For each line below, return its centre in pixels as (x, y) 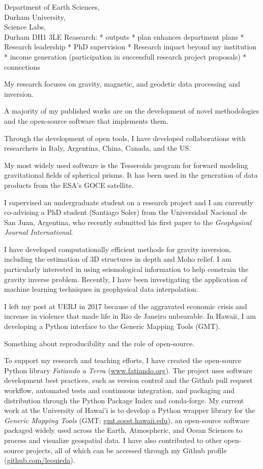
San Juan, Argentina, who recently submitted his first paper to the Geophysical (128, 222)
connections (22, 66)
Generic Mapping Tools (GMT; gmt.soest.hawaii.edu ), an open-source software (127, 420)
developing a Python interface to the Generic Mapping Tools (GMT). (112, 326)
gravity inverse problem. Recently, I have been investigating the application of (126, 279)
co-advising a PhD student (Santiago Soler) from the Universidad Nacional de (126, 212)
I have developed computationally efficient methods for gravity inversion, (118, 249)
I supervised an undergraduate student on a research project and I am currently (129, 202)
